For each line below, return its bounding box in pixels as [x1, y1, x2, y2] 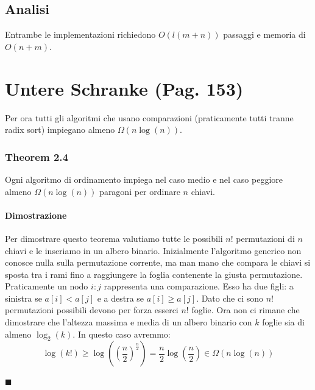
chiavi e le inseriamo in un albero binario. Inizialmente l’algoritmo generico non [5, 244, 302, 257]
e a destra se [97, 291, 144, 304]
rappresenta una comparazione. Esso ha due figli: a [104, 280, 294, 292]
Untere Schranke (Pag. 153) [5, 76, 244, 101]
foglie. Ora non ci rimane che [191, 303, 300, 316]
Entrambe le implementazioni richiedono [5, 28, 156, 41]
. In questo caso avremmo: [73, 327, 171, 340]
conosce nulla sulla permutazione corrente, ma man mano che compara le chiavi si [5, 256, 311, 269]
